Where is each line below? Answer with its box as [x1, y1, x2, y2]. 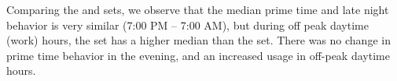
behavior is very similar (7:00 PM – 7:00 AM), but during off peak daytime [6, 16, 369, 33]
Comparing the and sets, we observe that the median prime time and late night [6, 2, 389, 17]
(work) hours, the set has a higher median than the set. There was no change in [6, 32, 391, 48]
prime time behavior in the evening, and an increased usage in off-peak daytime [6, 47, 390, 63]
